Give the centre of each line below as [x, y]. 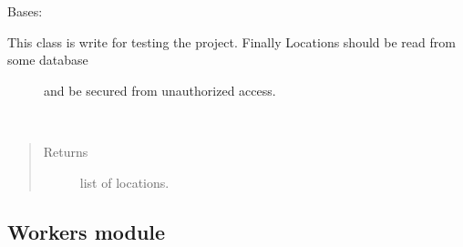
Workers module [87, 231]
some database [48, 60]
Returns [66, 151]
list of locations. [124, 182]
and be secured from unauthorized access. [160, 90]
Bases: [25, 11]
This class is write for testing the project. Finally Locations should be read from [231, 41]
